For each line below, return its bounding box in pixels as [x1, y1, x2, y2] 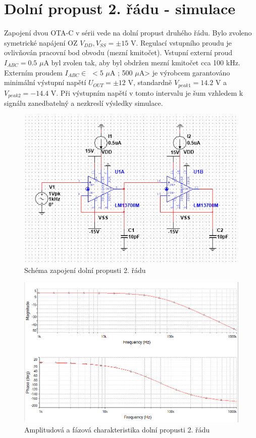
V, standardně [128, 77, 172, 88]
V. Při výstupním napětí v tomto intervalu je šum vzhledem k [50, 87, 243, 98]
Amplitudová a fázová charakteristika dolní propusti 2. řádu [24, 424, 210, 435]
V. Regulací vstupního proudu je [130, 37, 232, 48]
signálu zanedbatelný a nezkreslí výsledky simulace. [4, 98, 163, 108]
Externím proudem [4, 67, 63, 77]
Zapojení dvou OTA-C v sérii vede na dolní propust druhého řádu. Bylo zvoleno [4, 27, 252, 38]
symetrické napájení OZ [4, 37, 78, 48]
